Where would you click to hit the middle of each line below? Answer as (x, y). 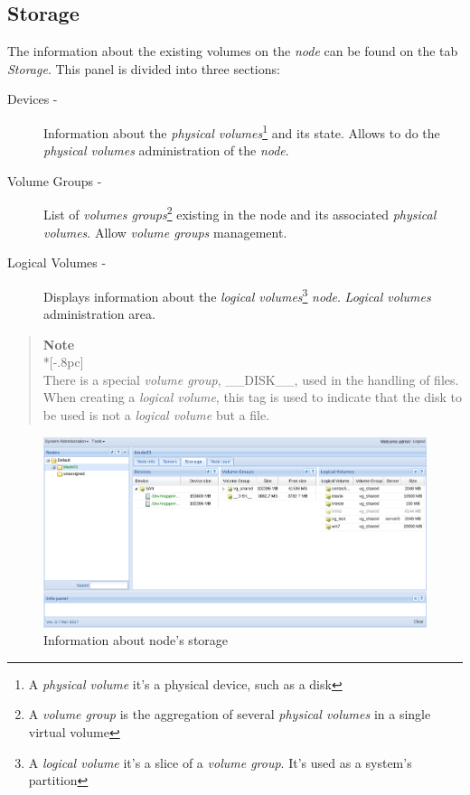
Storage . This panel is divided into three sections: (144, 68)
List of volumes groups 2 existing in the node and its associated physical (240, 213)
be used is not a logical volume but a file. (156, 415)
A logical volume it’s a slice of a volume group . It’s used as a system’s (220, 762)
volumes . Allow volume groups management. (165, 232)
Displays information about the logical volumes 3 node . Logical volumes (237, 295)
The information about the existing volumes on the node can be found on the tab (233, 51)
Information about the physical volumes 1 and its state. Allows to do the (242, 131)
